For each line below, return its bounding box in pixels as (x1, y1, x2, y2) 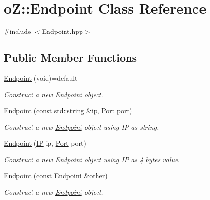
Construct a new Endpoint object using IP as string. (4, 121, 159, 132)
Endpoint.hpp (42, 26, 83, 36)
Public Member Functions (4, 50, 137, 65)
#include (4, 26, 31, 36)
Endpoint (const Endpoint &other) (4, 170, 108, 181)
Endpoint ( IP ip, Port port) (4, 138, 86, 148)
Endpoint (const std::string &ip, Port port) (4, 105, 132, 116)
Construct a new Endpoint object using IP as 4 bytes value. (4, 154, 180, 164)
